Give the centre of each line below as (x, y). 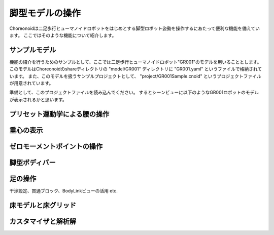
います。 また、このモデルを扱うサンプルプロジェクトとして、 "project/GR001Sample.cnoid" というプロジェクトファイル (135, 76)
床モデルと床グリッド (43, 205)
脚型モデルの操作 (45, 13)
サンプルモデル (33, 50)
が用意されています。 (31, 83)
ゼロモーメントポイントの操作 (56, 146)
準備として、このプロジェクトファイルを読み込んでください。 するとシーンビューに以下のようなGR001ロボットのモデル (134, 92)
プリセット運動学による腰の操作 (59, 114)
